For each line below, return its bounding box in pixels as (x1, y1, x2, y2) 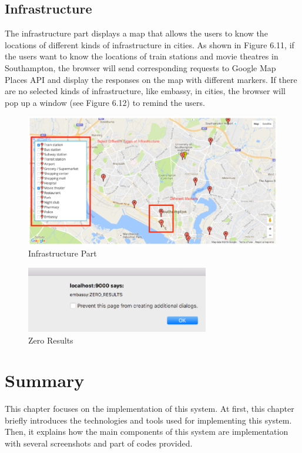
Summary (5, 368, 85, 392)
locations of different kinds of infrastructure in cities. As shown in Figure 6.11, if (5, 38, 294, 51)
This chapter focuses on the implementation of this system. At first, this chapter (5, 402, 294, 415)
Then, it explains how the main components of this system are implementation (5, 425, 288, 438)
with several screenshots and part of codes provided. (5, 437, 193, 449)
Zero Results (28, 334, 73, 346)
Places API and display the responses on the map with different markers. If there (5, 73, 297, 85)
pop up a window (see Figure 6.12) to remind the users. (5, 96, 205, 108)
